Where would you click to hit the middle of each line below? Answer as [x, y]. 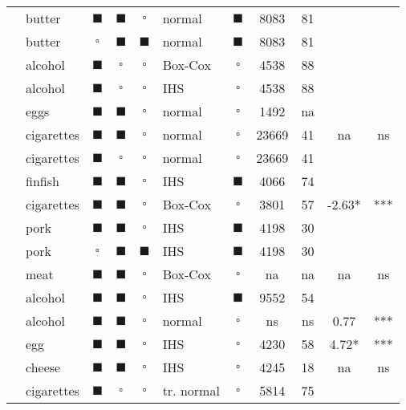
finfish [43, 181]
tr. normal [191, 390]
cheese [43, 367]
